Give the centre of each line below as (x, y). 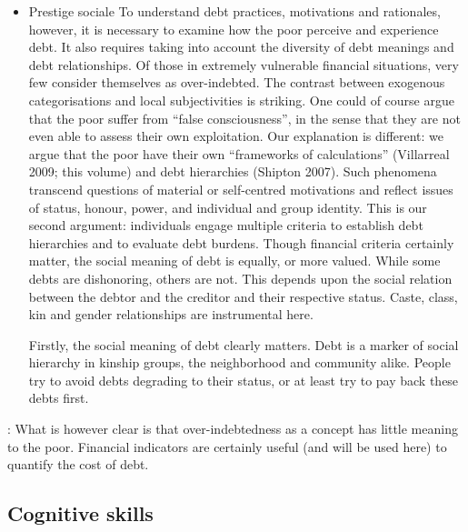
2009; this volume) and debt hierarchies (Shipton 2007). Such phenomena (233, 171)
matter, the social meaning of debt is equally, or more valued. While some (234, 261)
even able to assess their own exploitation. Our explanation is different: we (236, 136)
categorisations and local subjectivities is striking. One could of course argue (241, 100)
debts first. (59, 398)
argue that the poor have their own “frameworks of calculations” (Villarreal (239, 153)
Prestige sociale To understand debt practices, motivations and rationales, (234, 11)
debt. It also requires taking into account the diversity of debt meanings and (241, 47)
